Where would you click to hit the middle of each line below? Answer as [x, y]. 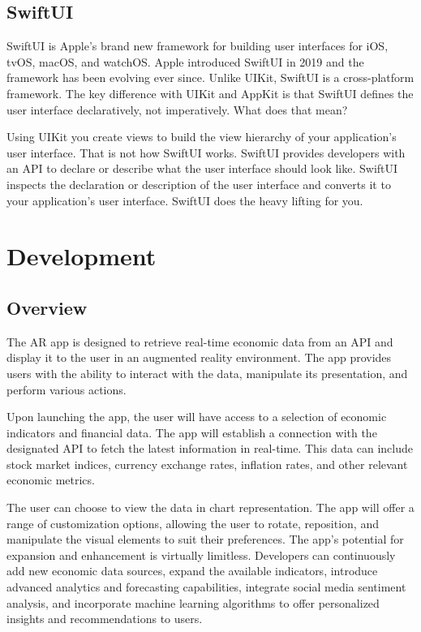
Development [82, 256]
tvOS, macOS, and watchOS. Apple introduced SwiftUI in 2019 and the [185, 61]
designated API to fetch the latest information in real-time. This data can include [210, 448]
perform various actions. [67, 389]
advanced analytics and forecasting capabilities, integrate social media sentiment [206, 587]
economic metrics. [51, 480]
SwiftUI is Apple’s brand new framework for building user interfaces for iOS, [198, 46]
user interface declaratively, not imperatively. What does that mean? [177, 109]
